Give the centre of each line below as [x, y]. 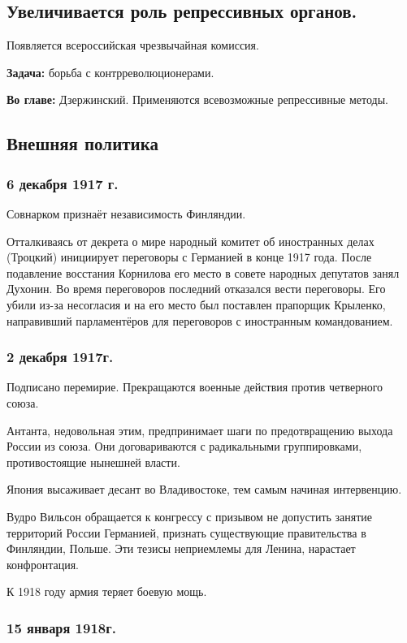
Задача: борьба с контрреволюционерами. [110, 72]
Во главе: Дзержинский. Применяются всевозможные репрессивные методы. [197, 99]
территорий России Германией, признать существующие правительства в [186, 532]
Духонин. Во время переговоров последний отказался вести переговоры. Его [196, 289]
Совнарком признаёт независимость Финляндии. [126, 213]
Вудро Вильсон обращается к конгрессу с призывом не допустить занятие [190, 516]
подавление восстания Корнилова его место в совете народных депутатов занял [203, 272]
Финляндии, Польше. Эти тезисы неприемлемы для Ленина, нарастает [181, 548]
